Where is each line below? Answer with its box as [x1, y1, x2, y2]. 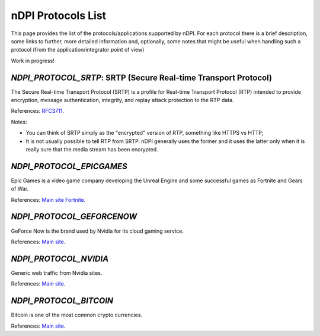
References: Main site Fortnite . [11, 196, 86, 203]
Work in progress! [11, 57, 55, 64]
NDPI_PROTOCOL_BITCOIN [11, 296, 114, 306]
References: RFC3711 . [11, 107, 65, 115]
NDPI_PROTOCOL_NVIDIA [11, 253, 109, 264]
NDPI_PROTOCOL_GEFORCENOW [11, 211, 137, 222]
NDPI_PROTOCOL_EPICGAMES [11, 161, 127, 172]
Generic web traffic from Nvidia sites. [11, 269, 103, 276]
